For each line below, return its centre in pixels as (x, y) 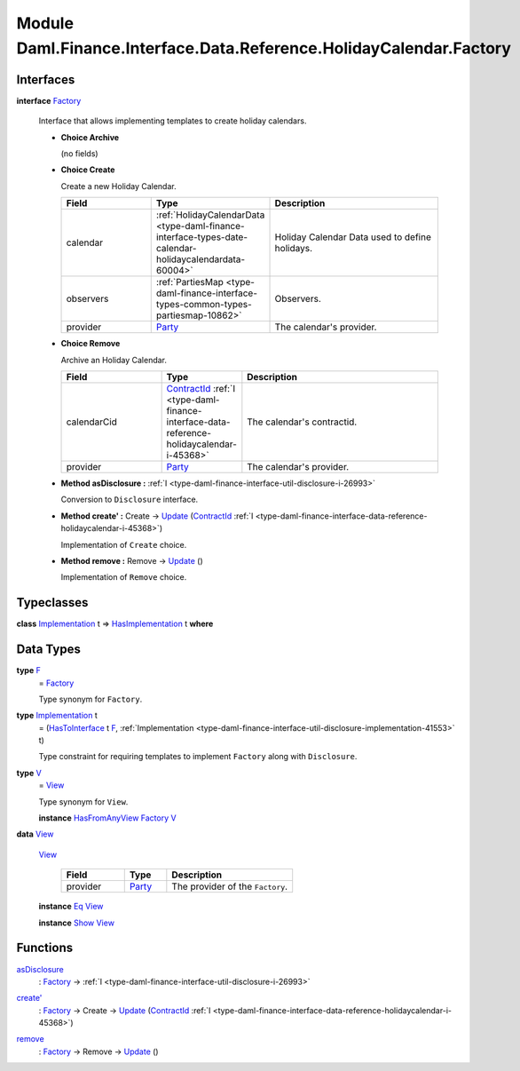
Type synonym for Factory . (91, 699)
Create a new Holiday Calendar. (118, 186)
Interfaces (46, 79)
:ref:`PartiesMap (189, 282)
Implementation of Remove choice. (124, 577)
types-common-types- (204, 305)
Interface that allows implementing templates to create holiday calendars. (173, 121)
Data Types (49, 650)
